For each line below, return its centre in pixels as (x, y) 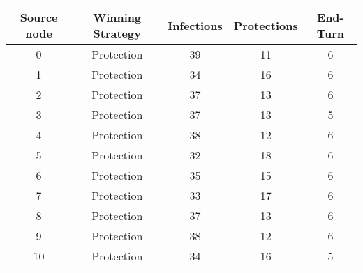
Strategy (117, 33)
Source (39, 17)
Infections (195, 25)
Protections (266, 25)
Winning (117, 17)
